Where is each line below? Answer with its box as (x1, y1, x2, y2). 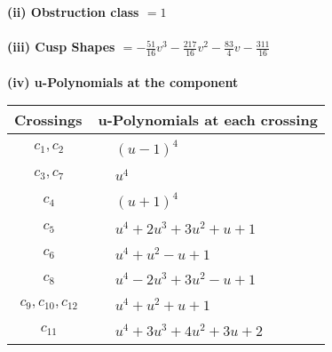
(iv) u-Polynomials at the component (7, 72, 239, 91)
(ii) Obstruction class (7, 3, 139, 20)
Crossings (14, 109, 83, 131)
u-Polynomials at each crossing (98, 109, 318, 131)
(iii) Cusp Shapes (7, 37, 115, 56)
